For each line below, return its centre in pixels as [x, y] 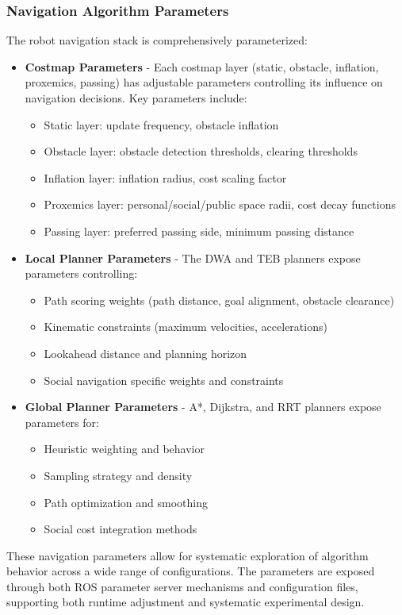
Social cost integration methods [121, 529]
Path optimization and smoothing [126, 502]
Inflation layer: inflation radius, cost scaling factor [165, 177]
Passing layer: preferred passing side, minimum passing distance [199, 231]
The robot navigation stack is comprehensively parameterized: [157, 40]
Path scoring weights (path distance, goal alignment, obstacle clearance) [219, 300]
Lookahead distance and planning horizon [145, 353]
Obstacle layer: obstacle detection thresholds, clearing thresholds [201, 151]
